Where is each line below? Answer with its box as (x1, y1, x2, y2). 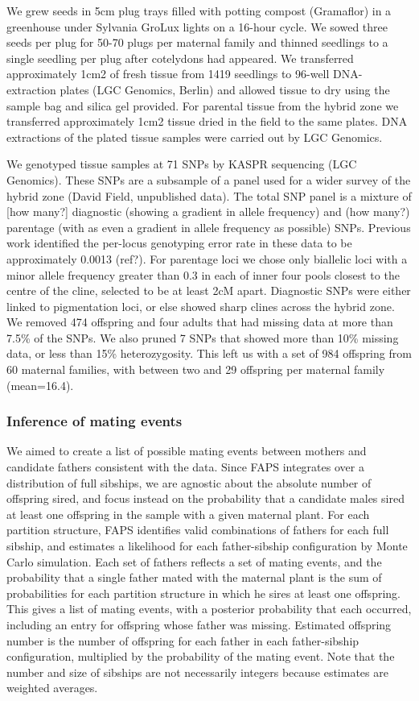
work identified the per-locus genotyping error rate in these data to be (6, 234, 352, 251)
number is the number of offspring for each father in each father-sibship (6, 632, 359, 649)
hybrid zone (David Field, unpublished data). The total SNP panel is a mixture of (6, 187, 412, 204)
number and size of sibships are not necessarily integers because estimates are (6, 663, 388, 680)
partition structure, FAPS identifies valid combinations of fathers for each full (6, 521, 389, 538)
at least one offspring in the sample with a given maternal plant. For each (6, 505, 370, 522)
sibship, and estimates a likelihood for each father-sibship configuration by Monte (6, 537, 408, 554)
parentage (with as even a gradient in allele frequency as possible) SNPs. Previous (6, 218, 411, 235)
